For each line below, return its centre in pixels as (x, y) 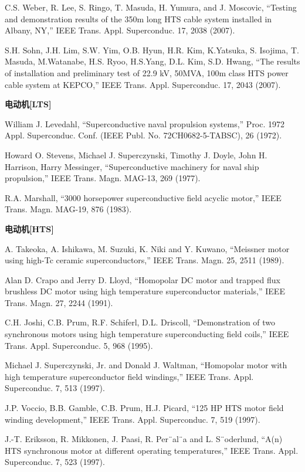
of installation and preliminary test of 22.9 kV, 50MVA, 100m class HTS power (147, 72)
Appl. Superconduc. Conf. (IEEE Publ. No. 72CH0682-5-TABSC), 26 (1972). (143, 135)
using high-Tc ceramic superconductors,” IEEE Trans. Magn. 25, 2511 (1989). (145, 260)
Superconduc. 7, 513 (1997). (55, 388)
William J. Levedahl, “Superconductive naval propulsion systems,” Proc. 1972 (145, 123)
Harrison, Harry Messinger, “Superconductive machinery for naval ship (132, 166)
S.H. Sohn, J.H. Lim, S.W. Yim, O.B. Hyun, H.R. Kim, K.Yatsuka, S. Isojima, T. (152, 50)
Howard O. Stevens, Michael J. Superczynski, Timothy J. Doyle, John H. (136, 154)
